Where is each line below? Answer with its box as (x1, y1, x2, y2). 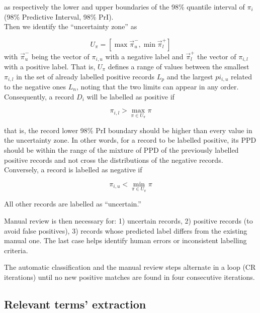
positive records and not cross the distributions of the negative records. (4, 154, 223, 165)
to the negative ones (4, 81, 66, 91)
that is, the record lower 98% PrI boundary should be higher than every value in (4, 125, 252, 135)
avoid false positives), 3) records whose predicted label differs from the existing (4, 225, 247, 236)
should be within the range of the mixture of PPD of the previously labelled (4, 145, 239, 155)
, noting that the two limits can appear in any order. (76, 81, 239, 91)
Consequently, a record (4, 91, 74, 101)
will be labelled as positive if (86, 91, 175, 101)
